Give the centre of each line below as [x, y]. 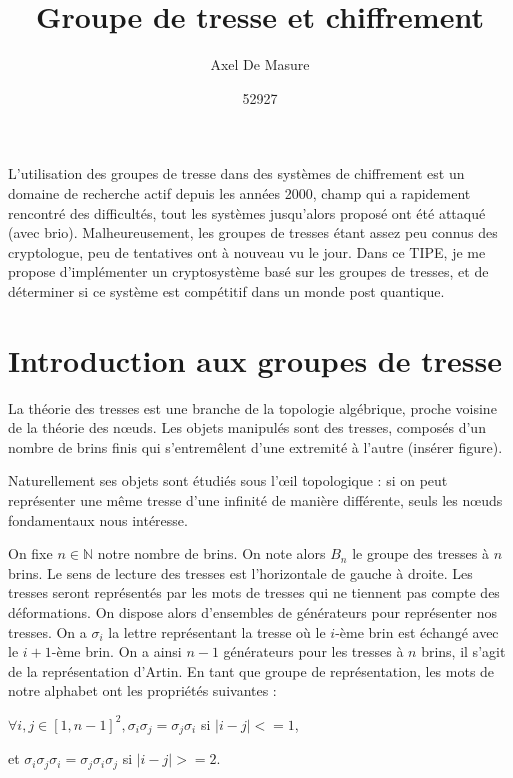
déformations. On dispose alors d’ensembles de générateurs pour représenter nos [253, 611]
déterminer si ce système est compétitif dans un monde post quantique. [226, 290]
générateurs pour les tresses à [313, 651]
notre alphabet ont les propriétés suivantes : [142, 690]
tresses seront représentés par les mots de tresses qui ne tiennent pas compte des [254, 592]
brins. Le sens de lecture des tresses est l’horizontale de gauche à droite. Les [240, 572]
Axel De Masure [260, 64]
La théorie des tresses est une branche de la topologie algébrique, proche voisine [252, 407]
